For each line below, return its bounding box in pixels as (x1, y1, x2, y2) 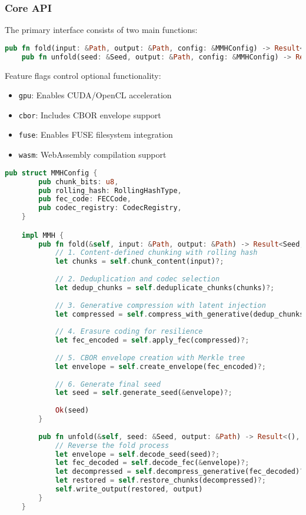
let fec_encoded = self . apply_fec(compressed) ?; (55, 336, 250, 345)
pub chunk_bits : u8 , (38, 177, 119, 186)
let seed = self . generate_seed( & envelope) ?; (55, 388, 232, 397)
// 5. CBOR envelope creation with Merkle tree (55, 353, 245, 362)
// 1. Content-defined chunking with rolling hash (55, 248, 258, 257)
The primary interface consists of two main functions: (5, 24, 198, 36)
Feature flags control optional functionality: (5, 69, 161, 81)
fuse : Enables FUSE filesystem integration (18, 128, 173, 141)
